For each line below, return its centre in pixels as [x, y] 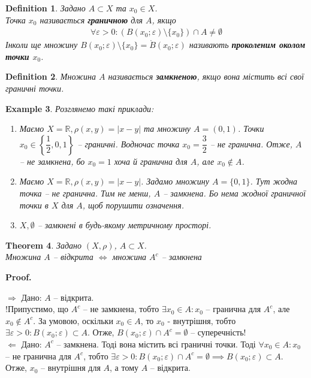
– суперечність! [218, 332]
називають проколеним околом [247, 45]
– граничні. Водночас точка [129, 143]
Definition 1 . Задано [46, 8]
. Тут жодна [274, 181]
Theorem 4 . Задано [43, 245]
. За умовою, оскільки [73, 320]
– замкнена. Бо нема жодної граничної [235, 193]
